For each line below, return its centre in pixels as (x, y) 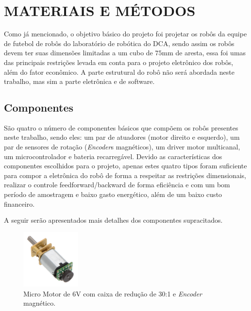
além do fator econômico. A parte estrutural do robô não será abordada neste (119, 72)
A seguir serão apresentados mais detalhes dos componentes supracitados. (113, 220)
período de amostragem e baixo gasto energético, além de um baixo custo (113, 194)
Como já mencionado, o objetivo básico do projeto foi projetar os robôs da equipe (125, 34)
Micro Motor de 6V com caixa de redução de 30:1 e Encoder (113, 293)
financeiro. (19, 204)
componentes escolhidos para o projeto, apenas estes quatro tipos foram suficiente (125, 166)
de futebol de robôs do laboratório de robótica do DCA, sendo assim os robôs (119, 43)
